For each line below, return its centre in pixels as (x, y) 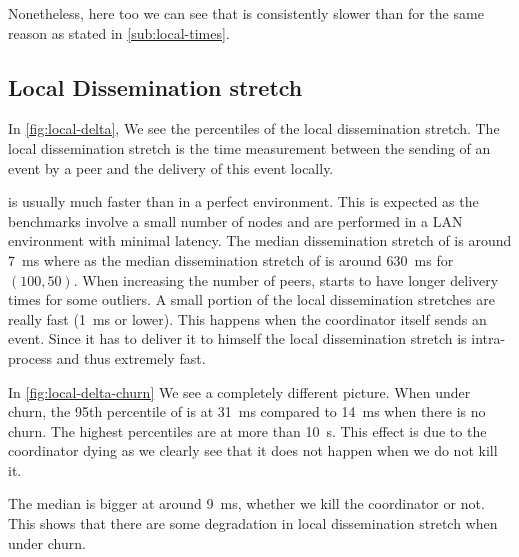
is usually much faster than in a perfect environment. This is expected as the (243, 201)
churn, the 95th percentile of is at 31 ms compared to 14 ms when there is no (247, 411)
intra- (488, 338)
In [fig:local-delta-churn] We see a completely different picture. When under (239, 391)
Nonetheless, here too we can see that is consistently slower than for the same (246, 13)
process (30, 357)
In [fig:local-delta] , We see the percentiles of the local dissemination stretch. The (254, 128)
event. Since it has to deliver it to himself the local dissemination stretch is (237, 338)
